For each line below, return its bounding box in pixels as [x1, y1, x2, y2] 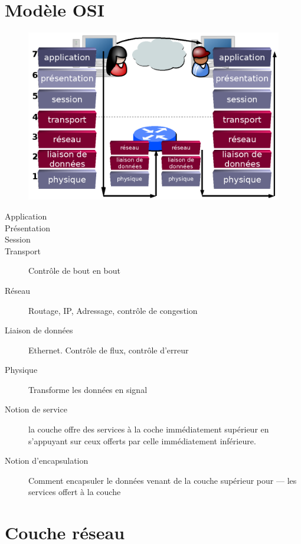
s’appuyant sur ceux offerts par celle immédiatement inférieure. [28, 434, 256, 447]
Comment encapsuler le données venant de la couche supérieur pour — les [28, 474, 297, 486]
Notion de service [5, 403, 67, 415]
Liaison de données [5, 324, 73, 336]
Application [5, 209, 47, 222]
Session [5, 233, 31, 245]
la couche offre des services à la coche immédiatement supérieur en [28, 423, 269, 435]
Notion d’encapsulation [5, 454, 89, 467]
